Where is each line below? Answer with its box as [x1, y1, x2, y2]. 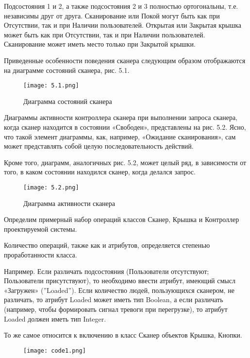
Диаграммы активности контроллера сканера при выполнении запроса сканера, [4, 112, 238, 122]
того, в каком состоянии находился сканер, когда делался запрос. [4, 167, 196, 177]
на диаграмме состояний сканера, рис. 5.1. [4, 65, 130, 75]
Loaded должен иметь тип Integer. [4, 313, 106, 324]
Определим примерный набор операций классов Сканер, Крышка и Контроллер [4, 214, 239, 224]
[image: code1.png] [23, 347, 86, 354]
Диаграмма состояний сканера [23, 96, 112, 106]
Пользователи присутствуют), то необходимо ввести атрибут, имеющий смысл [4, 275, 235, 286]
